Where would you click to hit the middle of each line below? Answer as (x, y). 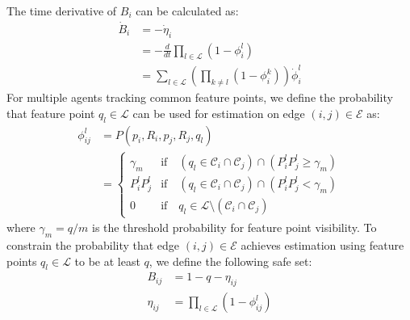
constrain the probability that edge (93, 245)
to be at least (107, 261)
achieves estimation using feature (322, 245)
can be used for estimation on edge (219, 113)
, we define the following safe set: (230, 261)
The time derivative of (62, 11)
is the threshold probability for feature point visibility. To (234, 227)
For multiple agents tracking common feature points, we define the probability (200, 97)
